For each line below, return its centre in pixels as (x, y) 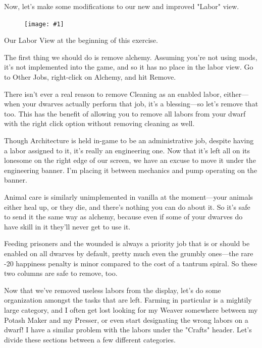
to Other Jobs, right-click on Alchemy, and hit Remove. (90, 77)
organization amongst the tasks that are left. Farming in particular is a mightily (128, 300)
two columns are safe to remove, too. (61, 273)
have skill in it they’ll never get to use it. (67, 226)
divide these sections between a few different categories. (90, 339)
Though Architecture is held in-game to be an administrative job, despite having (129, 140)
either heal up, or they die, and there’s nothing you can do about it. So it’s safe (127, 207)
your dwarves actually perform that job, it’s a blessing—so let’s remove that (140, 104)
